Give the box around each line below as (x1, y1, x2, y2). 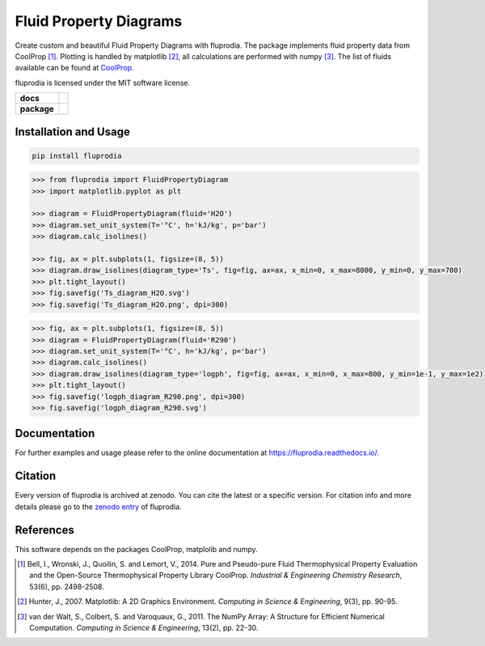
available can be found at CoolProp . (15, 63, 134, 73)
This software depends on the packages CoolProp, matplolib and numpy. (15, 544, 258, 554)
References (15, 523, 74, 537)
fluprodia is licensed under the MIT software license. (15, 78, 190, 87)
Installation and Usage (15, 125, 131, 138)
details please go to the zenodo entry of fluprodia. (15, 502, 182, 512)
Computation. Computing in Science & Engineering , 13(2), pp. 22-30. (29, 623, 259, 632)
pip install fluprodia (32, 151, 122, 160)
